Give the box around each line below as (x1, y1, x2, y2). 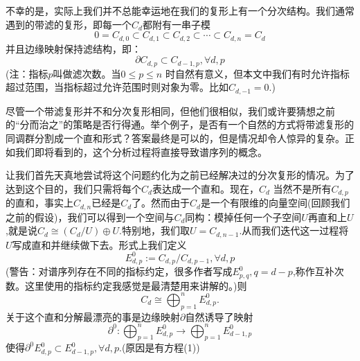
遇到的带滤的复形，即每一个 (6, 17, 132, 31)
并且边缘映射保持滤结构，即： (6, 41, 141, 55)
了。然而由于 (132, 195, 190, 210)
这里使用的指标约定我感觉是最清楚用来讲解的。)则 (24, 278, 247, 292)
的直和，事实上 (6, 195, 73, 210)
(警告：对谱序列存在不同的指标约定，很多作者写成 (6, 264, 233, 279)
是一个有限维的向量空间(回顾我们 (201, 195, 350, 210)
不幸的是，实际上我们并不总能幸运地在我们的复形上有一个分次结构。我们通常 (6, 3, 354, 17)
